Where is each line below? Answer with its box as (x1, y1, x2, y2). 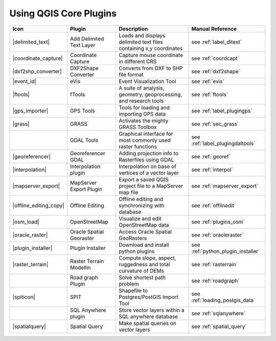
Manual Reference (191, 25, 237, 32)
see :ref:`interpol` (191, 166, 233, 173)
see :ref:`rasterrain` (191, 261, 238, 268)
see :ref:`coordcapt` (191, 54, 240, 61)
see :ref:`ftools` (191, 91, 228, 98)
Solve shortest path (119, 274, 166, 281)
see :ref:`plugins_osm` (191, 218, 245, 225)
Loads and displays (119, 32, 166, 39)
